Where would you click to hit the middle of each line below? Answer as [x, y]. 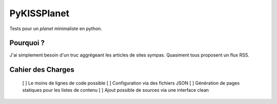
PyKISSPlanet [39, 13]
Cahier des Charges [42, 70]
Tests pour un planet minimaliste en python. [56, 29]
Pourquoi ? [27, 43]
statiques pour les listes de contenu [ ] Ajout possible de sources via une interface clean [116, 90]
